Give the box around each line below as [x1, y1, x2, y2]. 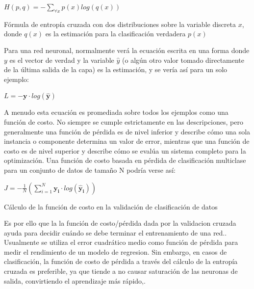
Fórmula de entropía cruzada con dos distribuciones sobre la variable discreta [4, 19, 236, 29]
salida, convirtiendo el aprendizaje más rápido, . [4, 275, 146, 286]
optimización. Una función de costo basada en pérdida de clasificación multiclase [4, 155, 246, 165]
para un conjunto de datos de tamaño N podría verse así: [4, 164, 176, 175]
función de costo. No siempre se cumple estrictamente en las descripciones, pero [4, 116, 243, 127]
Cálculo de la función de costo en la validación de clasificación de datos [4, 201, 218, 211]
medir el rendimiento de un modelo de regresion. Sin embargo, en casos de [4, 246, 227, 257]
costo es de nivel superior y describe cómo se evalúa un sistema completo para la [4, 145, 246, 156]
